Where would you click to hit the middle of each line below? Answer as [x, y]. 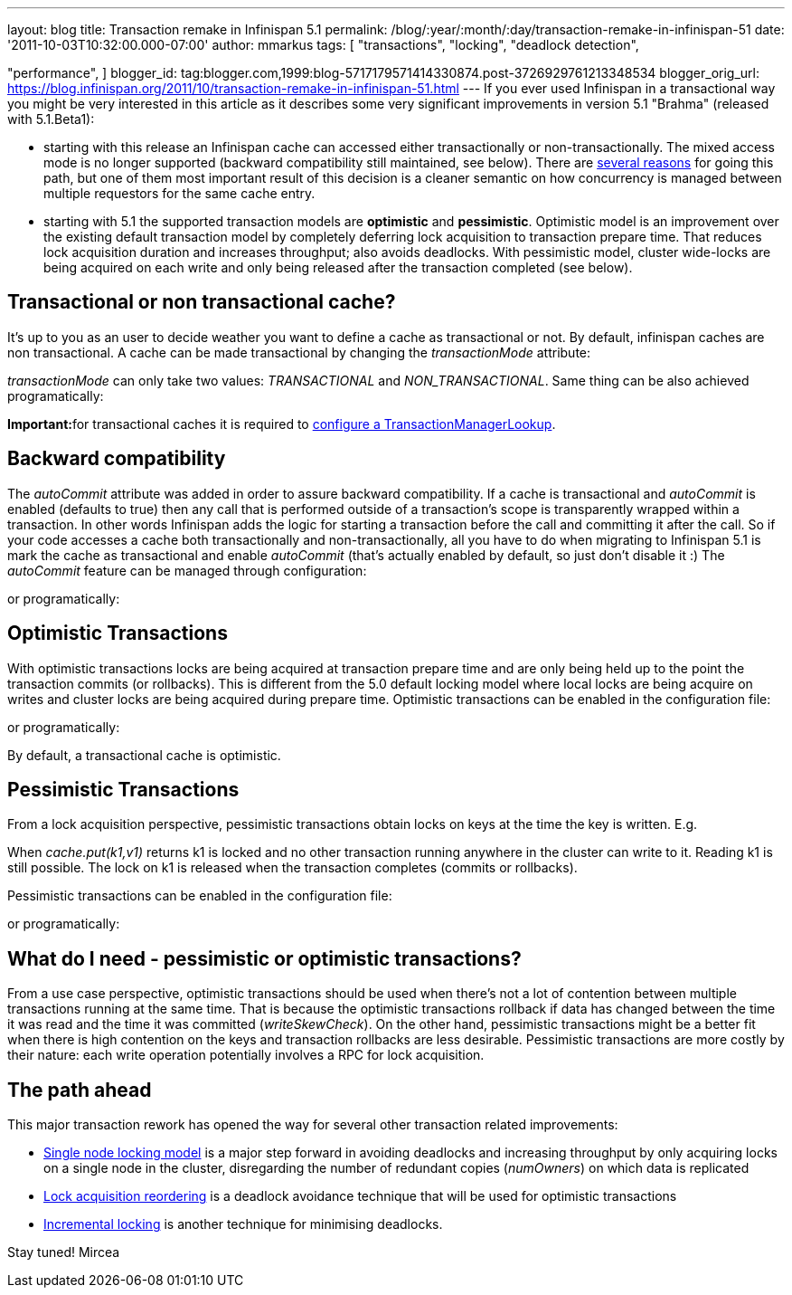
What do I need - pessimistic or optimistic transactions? [264, 958]
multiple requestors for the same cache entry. [179, 193]
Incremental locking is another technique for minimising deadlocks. [243, 1224]
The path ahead [80, 1090]
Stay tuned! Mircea [64, 1252]
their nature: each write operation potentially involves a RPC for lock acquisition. [246, 1055]
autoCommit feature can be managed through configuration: [187, 570]
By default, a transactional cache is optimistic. [144, 755]
